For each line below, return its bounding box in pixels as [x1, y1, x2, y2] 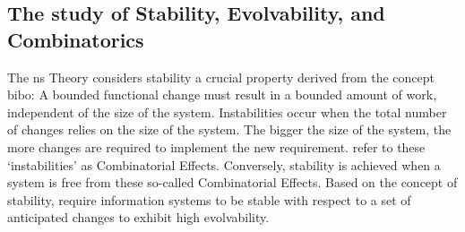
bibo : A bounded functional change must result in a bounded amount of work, [7, 85, 437, 104]
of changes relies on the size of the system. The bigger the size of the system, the [7, 120, 452, 139]
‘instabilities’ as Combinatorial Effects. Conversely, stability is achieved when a [7, 155, 441, 174]
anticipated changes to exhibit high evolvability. [7, 208, 270, 227]
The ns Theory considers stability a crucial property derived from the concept [7, 67, 435, 86]
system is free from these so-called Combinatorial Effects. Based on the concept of [7, 173, 458, 192]
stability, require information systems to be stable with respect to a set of [7, 190, 411, 209]
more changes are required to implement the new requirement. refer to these [7, 137, 426, 156]
